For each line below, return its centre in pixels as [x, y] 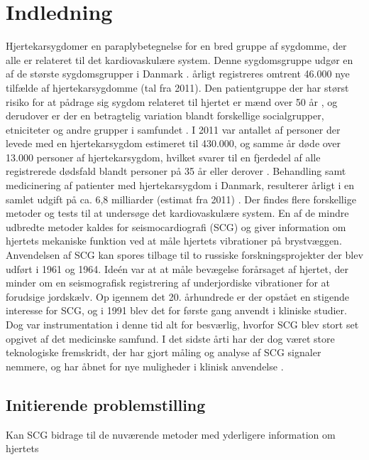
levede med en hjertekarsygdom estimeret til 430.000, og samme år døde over [174, 143]
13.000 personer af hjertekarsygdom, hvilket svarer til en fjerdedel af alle [163, 157]
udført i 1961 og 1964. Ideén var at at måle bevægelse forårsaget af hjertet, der [177, 268]
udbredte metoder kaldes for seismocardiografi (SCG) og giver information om [176, 226]
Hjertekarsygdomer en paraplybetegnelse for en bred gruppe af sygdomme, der [176, 46]
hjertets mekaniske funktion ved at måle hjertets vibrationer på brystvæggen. [174, 241]
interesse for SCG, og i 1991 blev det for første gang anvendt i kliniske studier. [176, 310]
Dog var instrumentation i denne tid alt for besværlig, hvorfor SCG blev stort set [182, 324]
